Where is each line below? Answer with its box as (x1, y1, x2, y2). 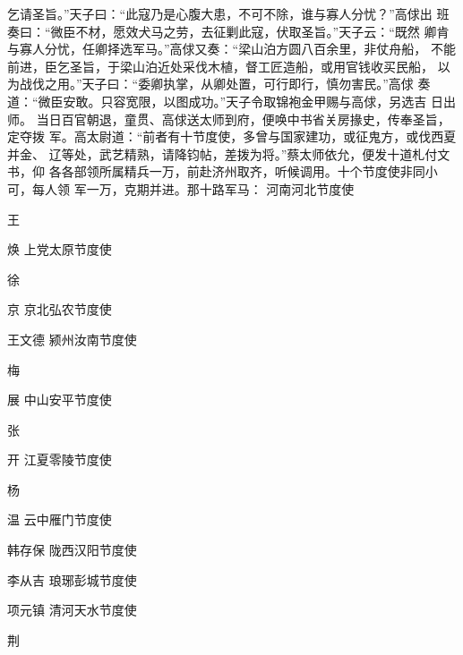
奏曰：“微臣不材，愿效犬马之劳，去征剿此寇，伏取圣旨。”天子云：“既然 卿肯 (7, 21, 450, 40)
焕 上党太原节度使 (7, 240, 112, 259)
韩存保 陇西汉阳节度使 (7, 540, 137, 559)
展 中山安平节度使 (7, 390, 112, 409)
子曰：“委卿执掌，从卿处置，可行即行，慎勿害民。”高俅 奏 (94, 74, 431, 93)
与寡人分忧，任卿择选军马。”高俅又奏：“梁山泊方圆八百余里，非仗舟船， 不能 (7, 39, 456, 58)
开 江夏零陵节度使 (7, 450, 112, 469)
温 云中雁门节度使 (7, 510, 112, 529)
